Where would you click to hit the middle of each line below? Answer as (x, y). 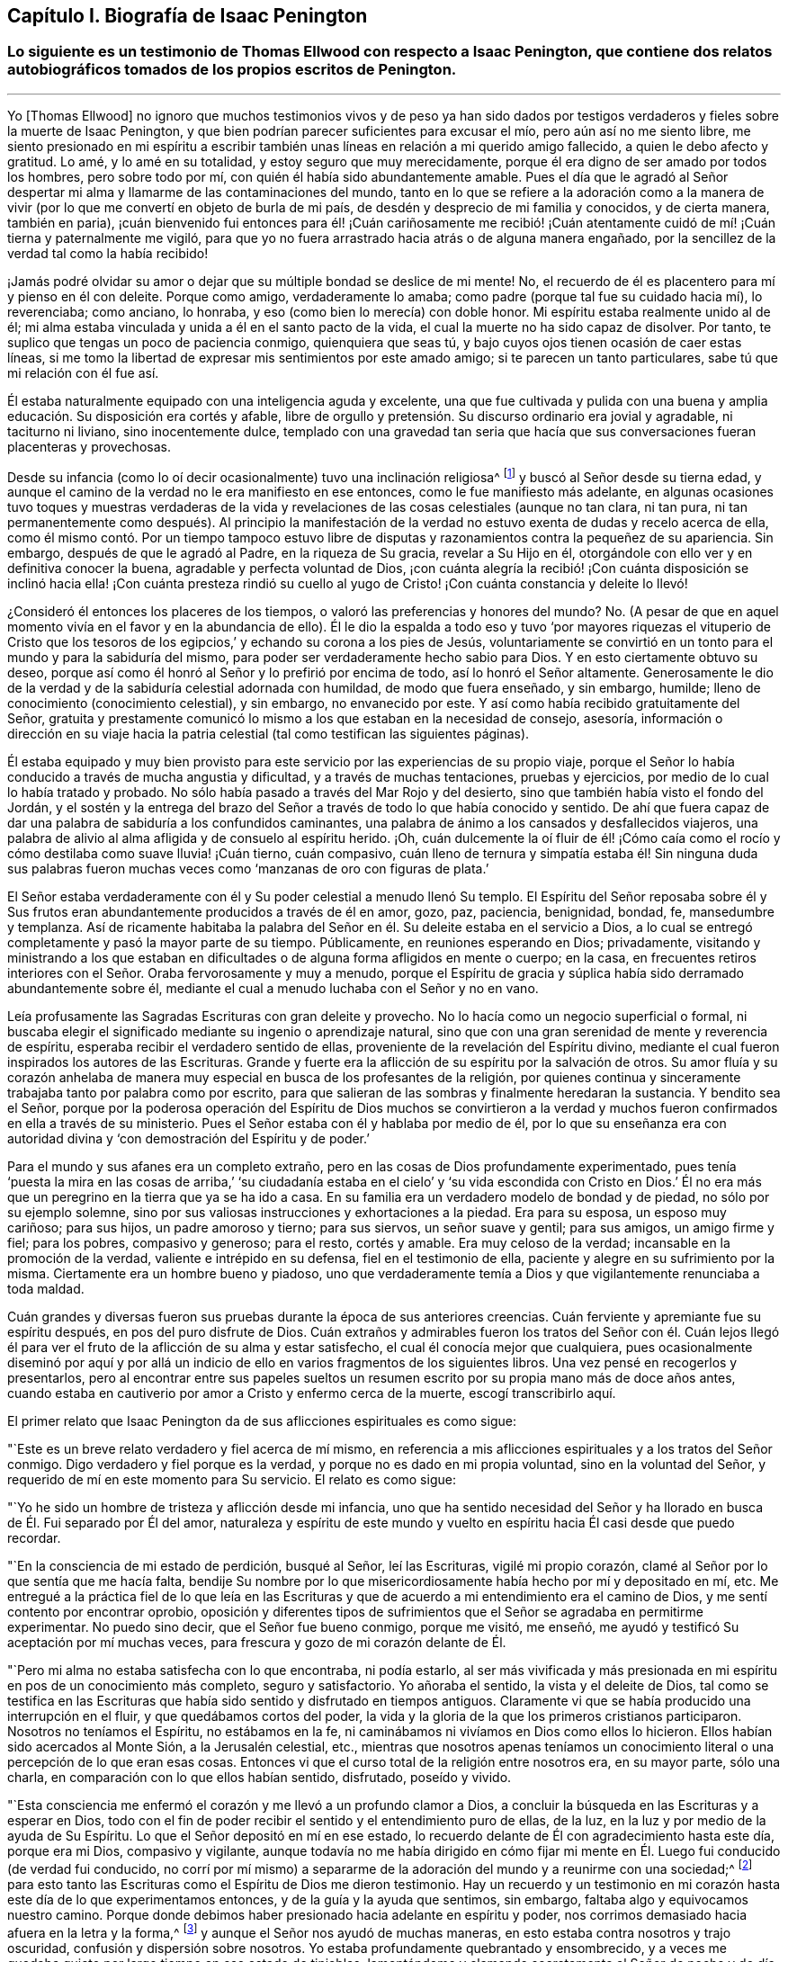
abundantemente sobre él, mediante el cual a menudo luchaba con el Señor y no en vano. (273, 989)
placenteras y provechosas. (89, 446)
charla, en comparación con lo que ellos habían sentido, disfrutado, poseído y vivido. (260, 1778)
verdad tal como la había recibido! (108, 253)
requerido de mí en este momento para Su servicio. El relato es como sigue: (232, 1480)
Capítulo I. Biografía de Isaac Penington (188, 16)
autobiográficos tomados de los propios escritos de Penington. (232, 70)
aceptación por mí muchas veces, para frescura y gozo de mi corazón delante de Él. (257, 1643)
